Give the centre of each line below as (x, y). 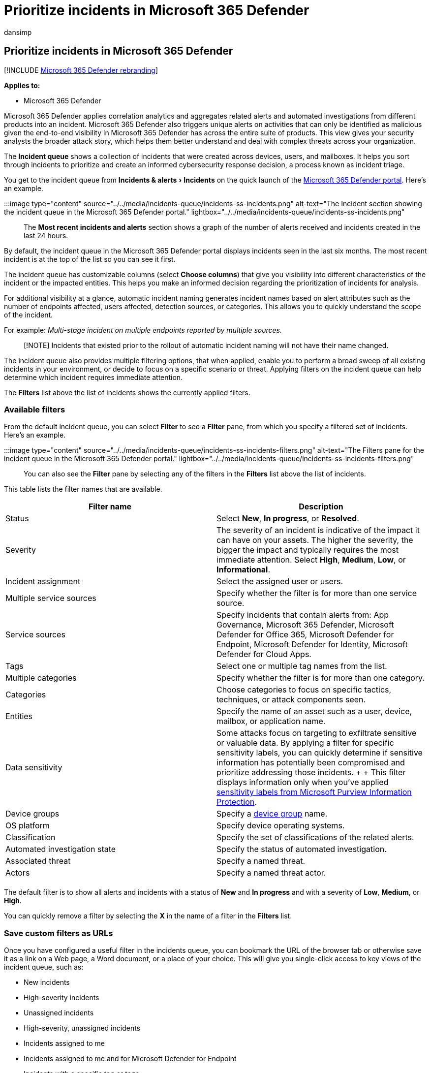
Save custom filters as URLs (59, 933)
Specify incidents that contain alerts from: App (303, 615)
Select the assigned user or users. (280, 582)
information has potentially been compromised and (311, 763)
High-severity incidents (62, 998)
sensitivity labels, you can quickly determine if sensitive (320, 753)
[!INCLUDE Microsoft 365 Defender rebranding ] (81, 70)
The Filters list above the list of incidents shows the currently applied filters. (127, 392)
